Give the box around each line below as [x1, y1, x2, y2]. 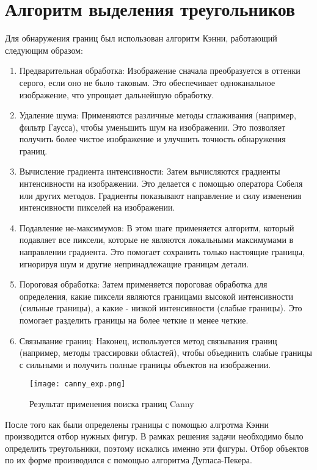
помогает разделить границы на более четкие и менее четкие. [19, 314, 249, 326]
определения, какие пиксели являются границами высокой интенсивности [19, 289, 294, 302]
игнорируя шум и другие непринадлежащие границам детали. [19, 257, 249, 270]
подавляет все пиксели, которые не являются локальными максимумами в [19, 233, 294, 246]
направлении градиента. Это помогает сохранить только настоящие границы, [19, 245, 305, 258]
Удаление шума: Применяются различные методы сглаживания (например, [19, 109, 296, 121]
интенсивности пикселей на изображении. [19, 201, 175, 214]
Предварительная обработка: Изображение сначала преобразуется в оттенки [19, 64, 301, 77]
